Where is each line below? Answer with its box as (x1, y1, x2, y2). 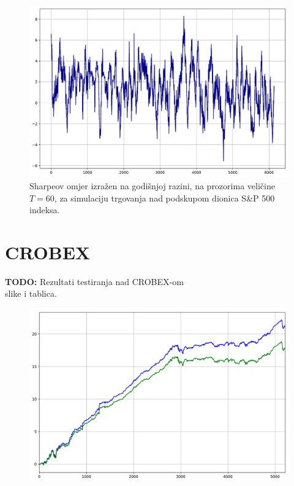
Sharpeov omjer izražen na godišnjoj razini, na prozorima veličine (29, 179, 275, 192)
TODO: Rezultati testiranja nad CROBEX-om (5, 275, 184, 288)
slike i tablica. (5, 287, 57, 300)
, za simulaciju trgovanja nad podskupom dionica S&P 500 (54, 191, 275, 204)
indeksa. (29, 203, 60, 216)
